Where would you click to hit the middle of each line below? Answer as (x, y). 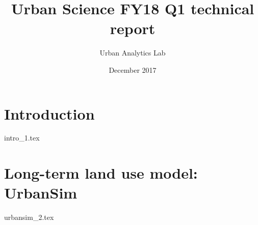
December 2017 (133, 69)
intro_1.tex (22, 138)
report (133, 28)
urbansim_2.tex (29, 217)
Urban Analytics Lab (133, 53)
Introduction (49, 113)
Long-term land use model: (101, 173)
